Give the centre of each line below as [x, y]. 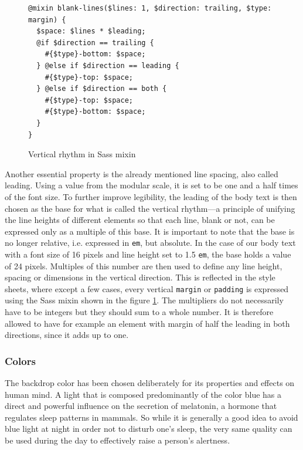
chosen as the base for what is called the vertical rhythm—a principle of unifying [150, 208]
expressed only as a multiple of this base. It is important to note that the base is [150, 231]
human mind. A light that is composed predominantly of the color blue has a [143, 394]
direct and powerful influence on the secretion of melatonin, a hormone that [141, 406]
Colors [20, 361]
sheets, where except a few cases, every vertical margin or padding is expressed [147, 288]
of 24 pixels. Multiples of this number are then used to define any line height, [144, 265]
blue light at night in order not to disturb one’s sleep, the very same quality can [149, 429]
